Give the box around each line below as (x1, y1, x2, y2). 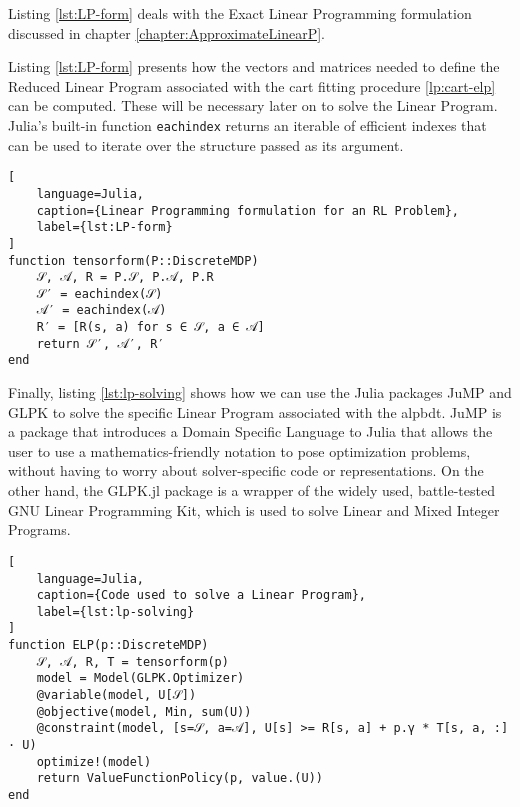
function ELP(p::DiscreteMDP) (8, 638, 209, 653)
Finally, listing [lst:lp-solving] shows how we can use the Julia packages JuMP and (8, 382, 512, 403)
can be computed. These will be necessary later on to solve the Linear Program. (8, 95, 498, 116)
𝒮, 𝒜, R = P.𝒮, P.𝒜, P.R (36, 270, 214, 285)
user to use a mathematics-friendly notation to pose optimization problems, (8, 440, 471, 461)
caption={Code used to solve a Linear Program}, (36, 588, 366, 603)
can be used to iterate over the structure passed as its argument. (8, 134, 404, 155)
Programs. (8, 519, 71, 540)
